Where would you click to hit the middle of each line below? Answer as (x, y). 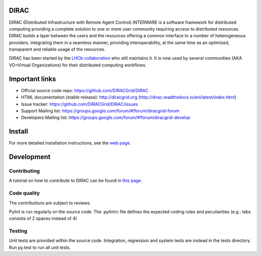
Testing (18, 231)
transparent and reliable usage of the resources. (57, 49)
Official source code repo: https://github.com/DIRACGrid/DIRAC (85, 90)
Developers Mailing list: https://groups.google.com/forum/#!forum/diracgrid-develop (106, 118)
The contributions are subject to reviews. (50, 203)
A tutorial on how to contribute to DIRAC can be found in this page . (76, 181)
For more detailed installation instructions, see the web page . (70, 143)
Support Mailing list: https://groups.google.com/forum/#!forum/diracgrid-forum (100, 111)
